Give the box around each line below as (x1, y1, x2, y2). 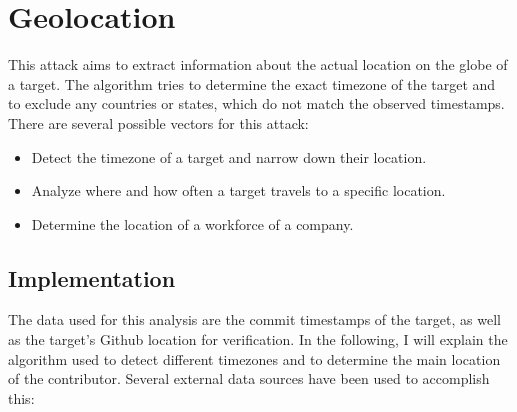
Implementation (8, 262, 176, 293)
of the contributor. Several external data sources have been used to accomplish (8, 368, 490, 389)
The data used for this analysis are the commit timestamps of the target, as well (8, 309, 501, 330)
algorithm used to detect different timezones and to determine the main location (8, 348, 501, 369)
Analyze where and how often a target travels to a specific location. (31, 180, 446, 201)
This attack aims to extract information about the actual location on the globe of (8, 54, 508, 75)
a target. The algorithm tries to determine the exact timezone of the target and (8, 73, 496, 94)
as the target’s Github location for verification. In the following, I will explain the (8, 329, 508, 350)
